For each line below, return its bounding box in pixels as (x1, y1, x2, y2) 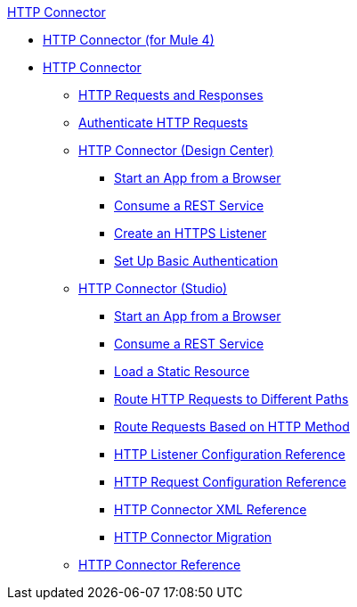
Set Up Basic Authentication (114, 253, 279, 268)
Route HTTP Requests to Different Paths (114, 391, 349, 406)
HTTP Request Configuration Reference (114, 474, 346, 489)
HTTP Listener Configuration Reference (114, 447, 345, 462)
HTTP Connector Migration (114, 529, 272, 545)
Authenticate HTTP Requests (78, 115, 248, 130)
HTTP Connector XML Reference (114, 502, 307, 517)
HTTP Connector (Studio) (78, 281, 228, 296)
